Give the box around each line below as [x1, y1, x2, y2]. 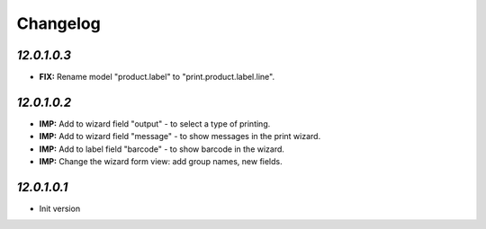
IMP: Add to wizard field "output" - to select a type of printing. [39, 118, 271, 129]
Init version [39, 203, 81, 215]
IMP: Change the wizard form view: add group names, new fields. [39, 156, 283, 167]
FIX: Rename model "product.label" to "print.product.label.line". [39, 72, 274, 83]
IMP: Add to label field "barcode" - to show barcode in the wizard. [39, 144, 285, 154]
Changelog [16, 13, 101, 33]
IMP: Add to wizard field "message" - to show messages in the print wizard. [39, 131, 321, 142]
